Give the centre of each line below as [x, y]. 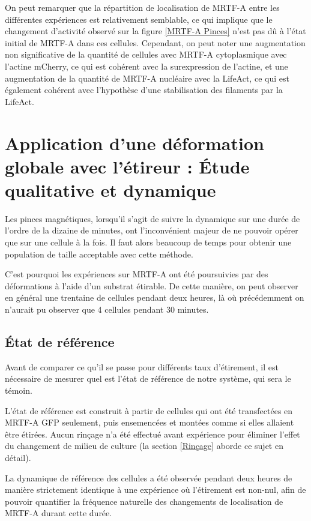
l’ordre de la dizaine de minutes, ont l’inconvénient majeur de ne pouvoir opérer [152, 230]
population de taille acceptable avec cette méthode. [99, 254]
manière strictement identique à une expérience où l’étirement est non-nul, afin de [155, 489]
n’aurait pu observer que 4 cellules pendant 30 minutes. [107, 309]
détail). [18, 457]
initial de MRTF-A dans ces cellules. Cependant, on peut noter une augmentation [155, 42]
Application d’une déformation [134, 143]
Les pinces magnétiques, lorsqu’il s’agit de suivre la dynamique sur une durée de [152, 218]
